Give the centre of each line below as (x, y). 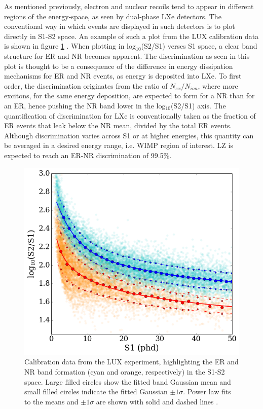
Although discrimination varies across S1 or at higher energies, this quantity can (129, 135)
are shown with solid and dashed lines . (157, 401)
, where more (218, 85)
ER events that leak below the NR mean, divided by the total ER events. (118, 125)
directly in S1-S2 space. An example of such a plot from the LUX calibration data (131, 36)
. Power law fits (207, 392)
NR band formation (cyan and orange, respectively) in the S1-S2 (125, 371)
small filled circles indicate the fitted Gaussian (96, 392)
